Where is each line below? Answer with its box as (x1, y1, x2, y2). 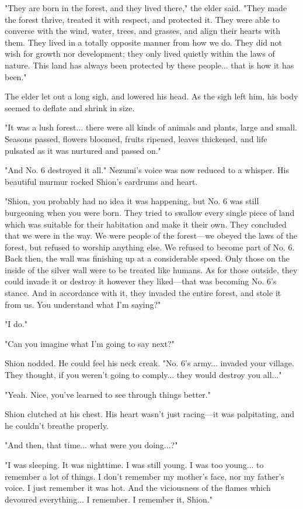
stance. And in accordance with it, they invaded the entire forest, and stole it (5, 287, 281, 299)
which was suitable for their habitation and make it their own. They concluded (5, 218, 287, 230)
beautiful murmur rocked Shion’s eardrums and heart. (5, 175, 198, 187)
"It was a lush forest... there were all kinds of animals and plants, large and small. (5, 121, 297, 133)
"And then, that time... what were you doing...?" (5, 439, 178, 451)
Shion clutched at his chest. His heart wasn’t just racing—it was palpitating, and (5, 408, 295, 420)
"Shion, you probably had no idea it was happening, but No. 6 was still (5, 195, 259, 207)
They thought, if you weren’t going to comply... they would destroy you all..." (5, 369, 282, 381)
